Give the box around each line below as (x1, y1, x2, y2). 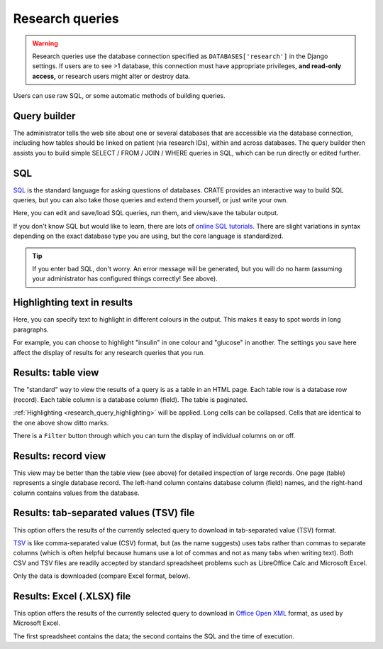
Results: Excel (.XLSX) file (13, 590, 131, 602)
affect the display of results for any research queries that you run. (13, 348, 206, 356)
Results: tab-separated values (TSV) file (13, 507, 195, 519)
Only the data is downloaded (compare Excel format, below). (13, 572, 191, 580)
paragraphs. (13, 325, 49, 334)
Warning (32, 39, 58, 48)
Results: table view (13, 366, 99, 379)
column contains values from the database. (13, 489, 140, 497)
